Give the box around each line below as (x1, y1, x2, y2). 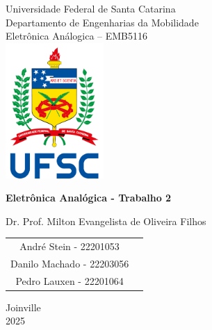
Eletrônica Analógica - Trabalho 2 (6, 190, 172, 205)
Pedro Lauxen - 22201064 (15, 273, 124, 288)
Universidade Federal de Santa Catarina (6, 1, 176, 15)
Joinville (6, 299, 41, 314)
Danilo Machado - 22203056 (10, 256, 129, 270)
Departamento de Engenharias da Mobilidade (6, 15, 199, 29)
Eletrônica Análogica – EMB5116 (6, 28, 148, 43)
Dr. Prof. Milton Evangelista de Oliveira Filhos (6, 213, 206, 228)
